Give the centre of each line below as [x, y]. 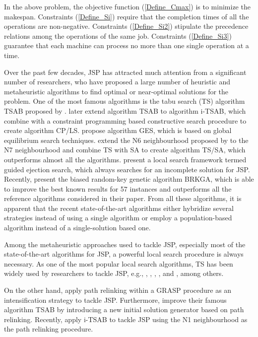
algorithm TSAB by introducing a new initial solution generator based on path [124, 309]
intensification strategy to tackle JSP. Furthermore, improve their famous [115, 300]
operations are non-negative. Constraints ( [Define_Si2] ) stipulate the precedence [126, 26]
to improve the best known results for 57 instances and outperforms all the [118, 188]
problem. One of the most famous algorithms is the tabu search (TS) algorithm [125, 101]
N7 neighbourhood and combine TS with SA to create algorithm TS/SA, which [125, 150]
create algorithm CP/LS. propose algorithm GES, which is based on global [118, 130]
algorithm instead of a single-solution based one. [77, 228]
